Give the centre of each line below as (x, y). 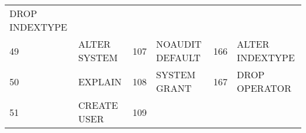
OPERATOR (264, 88)
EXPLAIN (100, 81)
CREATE (98, 105)
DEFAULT (178, 57)
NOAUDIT (179, 44)
